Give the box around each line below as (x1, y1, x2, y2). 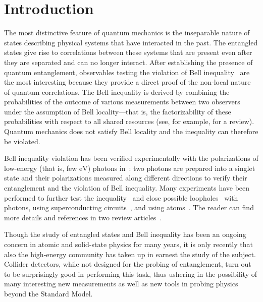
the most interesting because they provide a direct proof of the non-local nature (4, 77, 251, 87)
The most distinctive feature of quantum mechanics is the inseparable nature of (4, 27, 250, 38)
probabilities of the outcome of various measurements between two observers (4, 96, 240, 107)
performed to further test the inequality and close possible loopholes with (4, 192, 238, 203)
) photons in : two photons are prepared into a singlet (87, 162, 255, 173)
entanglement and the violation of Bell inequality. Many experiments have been (4, 183, 250, 193)
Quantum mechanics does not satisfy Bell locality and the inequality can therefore (4, 126, 258, 137)
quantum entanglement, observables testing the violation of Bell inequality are (4, 67, 250, 77)
